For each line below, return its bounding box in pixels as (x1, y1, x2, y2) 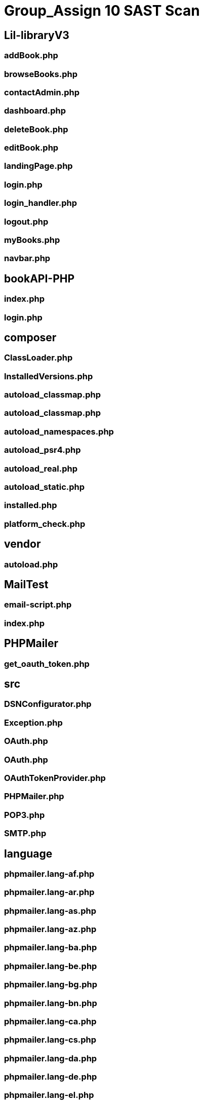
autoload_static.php (4, 481, 85, 492)
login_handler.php (4, 198, 77, 208)
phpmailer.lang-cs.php (4, 1035, 97, 1045)
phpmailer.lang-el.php (4, 1090, 94, 1100)
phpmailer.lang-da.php (4, 1053, 97, 1063)
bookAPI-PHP (4, 272, 75, 285)
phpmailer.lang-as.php (4, 905, 96, 916)
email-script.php (4, 599, 72, 610)
